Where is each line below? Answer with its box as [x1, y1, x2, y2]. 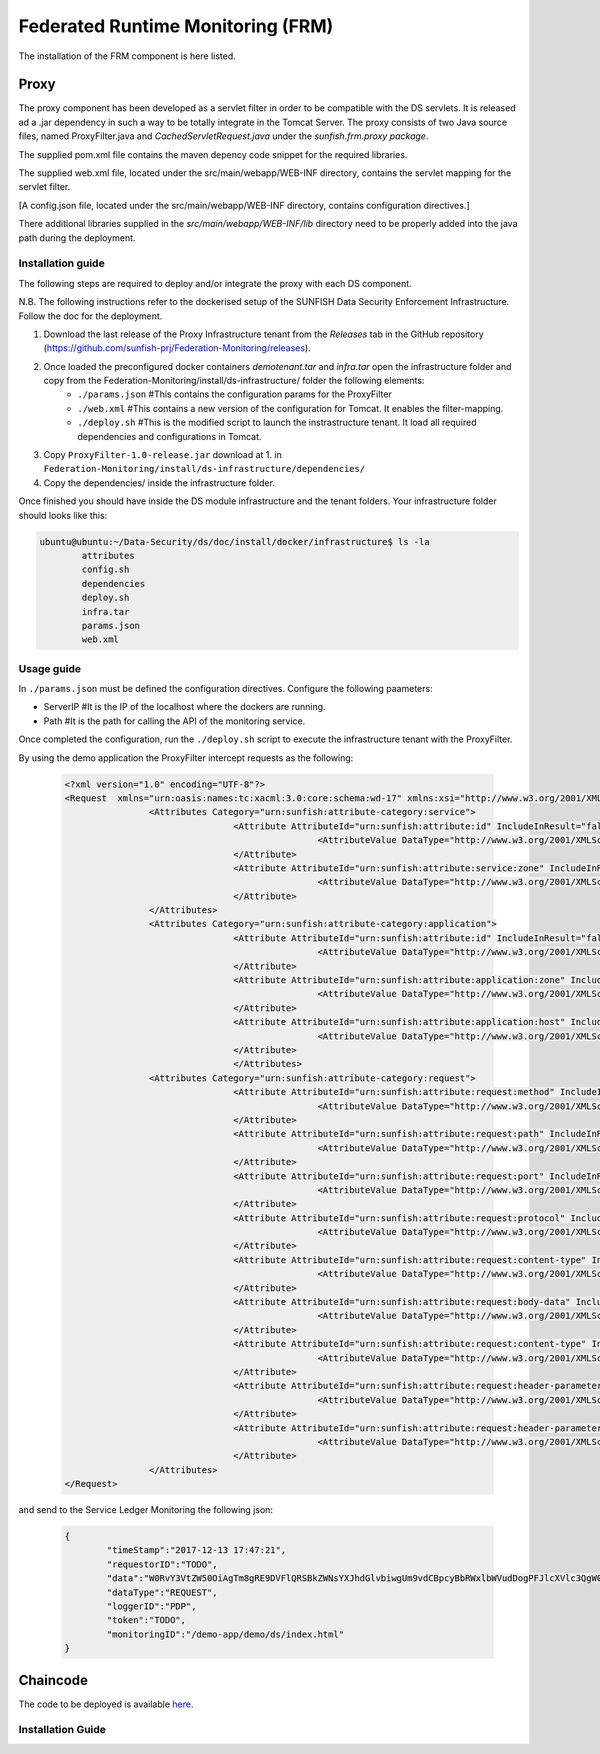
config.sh [81, 564, 130, 575]
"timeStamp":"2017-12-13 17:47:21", [106, 1545, 287, 1556]
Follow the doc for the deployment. [18, 310, 163, 322]
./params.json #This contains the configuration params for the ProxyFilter [77, 388, 392, 400]
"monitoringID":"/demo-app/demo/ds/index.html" [106, 1628, 345, 1640]
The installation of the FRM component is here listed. [18, 50, 237, 62]
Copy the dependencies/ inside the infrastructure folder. [43, 476, 275, 489]
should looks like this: [18, 509, 108, 521]
